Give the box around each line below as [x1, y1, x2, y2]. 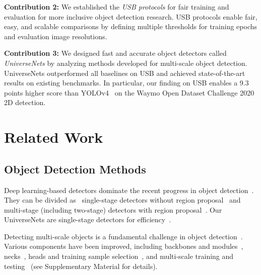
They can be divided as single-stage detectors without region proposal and [4, 195, 241, 205]
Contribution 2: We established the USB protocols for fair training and [4, 2, 229, 12]
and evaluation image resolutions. [4, 31, 107, 41]
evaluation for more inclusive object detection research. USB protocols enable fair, [4, 11, 257, 22]
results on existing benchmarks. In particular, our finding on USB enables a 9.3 [4, 77, 249, 88]
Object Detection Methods [4, 161, 146, 176]
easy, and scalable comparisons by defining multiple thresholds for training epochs [4, 21, 257, 32]
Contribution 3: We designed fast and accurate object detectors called [4, 48, 227, 58]
